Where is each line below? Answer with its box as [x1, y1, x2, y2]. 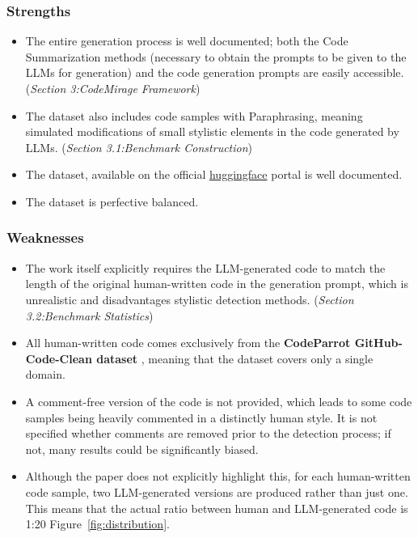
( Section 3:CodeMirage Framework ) [25, 80, 201, 96]
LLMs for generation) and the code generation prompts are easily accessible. [25, 64, 404, 81]
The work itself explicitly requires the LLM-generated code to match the [25, 259, 386, 276]
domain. [25, 366, 65, 383]
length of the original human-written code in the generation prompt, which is [25, 275, 408, 292]
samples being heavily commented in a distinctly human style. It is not [25, 409, 378, 426]
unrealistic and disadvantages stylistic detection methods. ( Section [25, 290, 354, 307]
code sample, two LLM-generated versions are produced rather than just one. [25, 483, 408, 500]
